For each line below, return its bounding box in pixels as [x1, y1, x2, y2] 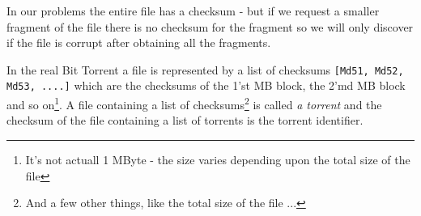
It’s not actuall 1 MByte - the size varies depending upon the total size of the [25, 150, 410, 167]
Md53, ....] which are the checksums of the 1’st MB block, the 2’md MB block [6, 77, 406, 94]
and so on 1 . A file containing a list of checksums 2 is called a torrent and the [6, 94, 382, 112]
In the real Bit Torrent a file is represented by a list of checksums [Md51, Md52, [6, 61, 404, 78]
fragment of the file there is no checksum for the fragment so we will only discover [6, 18, 414, 35]
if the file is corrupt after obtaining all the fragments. [6, 34, 271, 51]
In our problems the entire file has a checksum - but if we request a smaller [6, 2, 380, 19]
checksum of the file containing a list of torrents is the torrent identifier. [6, 112, 364, 129]
